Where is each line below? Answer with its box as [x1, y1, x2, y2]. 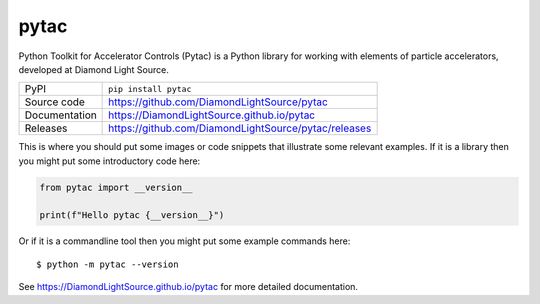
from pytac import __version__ [39, 181, 194, 193]
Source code [24, 95, 85, 109]
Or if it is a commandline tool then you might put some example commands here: [18, 235, 351, 247]
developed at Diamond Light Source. [18, 63, 169, 75]
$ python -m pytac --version [36, 258, 179, 270]
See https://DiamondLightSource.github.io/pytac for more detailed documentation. [18, 281, 359, 293]
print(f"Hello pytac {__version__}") [39, 210, 225, 221]
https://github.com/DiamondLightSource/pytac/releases [108, 121, 372, 135]
